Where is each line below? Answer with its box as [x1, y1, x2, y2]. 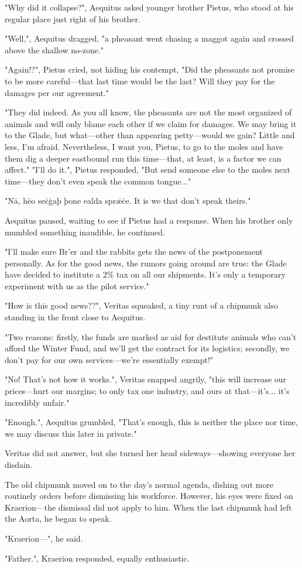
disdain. [5, 458, 33, 470]
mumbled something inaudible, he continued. [5, 225, 165, 238]
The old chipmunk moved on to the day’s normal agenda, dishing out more [5, 478, 274, 490]
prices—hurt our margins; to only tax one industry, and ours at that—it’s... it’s [5, 385, 290, 397]
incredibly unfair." [5, 396, 70, 408]
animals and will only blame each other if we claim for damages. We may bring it [5, 117, 297, 129]
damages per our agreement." [5, 86, 109, 98]
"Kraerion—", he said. [5, 532, 83, 544]
